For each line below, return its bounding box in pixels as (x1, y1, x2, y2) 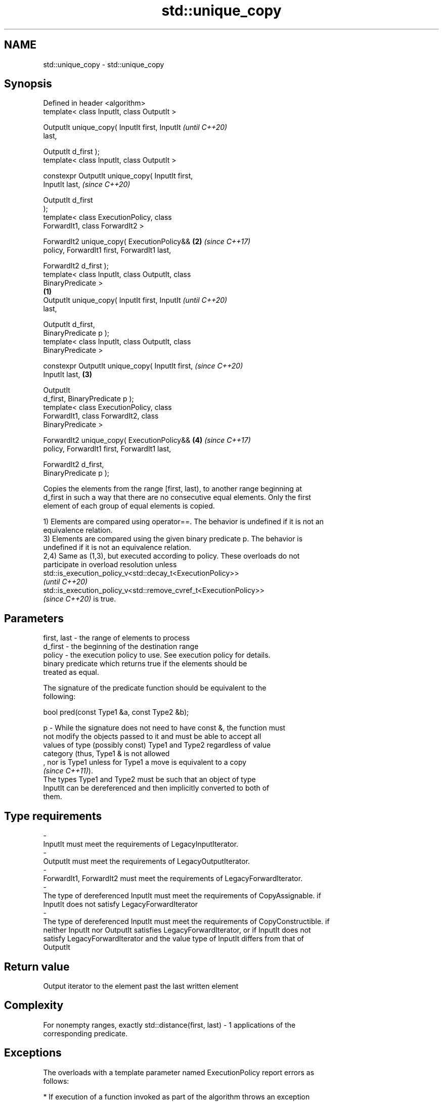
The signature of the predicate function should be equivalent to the (43, 683, 267, 693)
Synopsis (4, 77, 52, 90)
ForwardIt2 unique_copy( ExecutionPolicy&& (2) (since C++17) (43, 237, 251, 246)
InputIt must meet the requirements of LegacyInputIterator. (43, 840, 239, 849)
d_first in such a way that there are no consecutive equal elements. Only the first (43, 493, 311, 502)
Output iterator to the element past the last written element (43, 981, 239, 990)
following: (43, 692, 76, 701)
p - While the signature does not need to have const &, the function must (43, 723, 286, 732)
